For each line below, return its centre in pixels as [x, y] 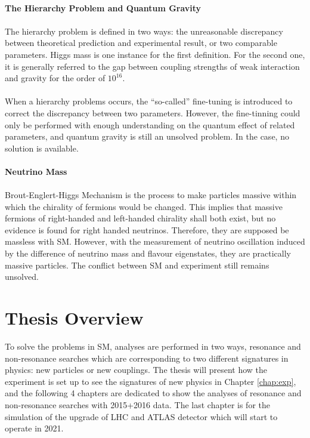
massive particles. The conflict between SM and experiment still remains [137, 265]
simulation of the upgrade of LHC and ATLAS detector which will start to [141, 416]
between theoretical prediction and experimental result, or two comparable [141, 43]
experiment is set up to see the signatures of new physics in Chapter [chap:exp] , [151, 381]
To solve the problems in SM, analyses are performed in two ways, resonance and [153, 346]
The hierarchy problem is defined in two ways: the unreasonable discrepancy [144, 31]
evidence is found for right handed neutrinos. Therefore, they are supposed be [147, 229]
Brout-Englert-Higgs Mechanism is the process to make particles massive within [151, 195]
